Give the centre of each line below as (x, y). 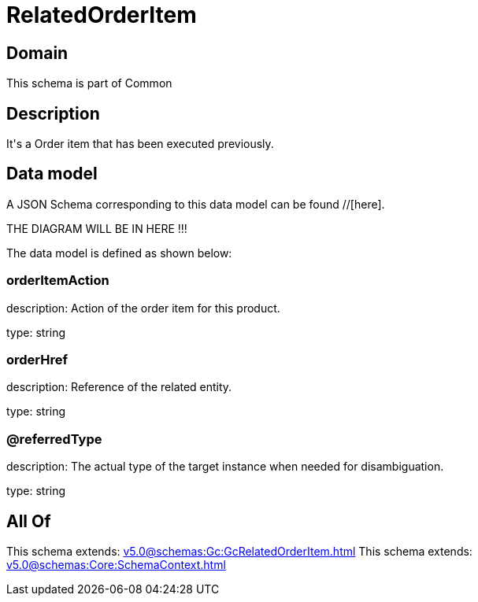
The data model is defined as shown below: (119, 253)
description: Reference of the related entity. (119, 387)
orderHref (37, 359)
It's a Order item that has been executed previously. (140, 144)
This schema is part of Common (89, 83)
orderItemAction (58, 281)
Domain (37, 53)
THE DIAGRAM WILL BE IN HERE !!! (97, 228)
